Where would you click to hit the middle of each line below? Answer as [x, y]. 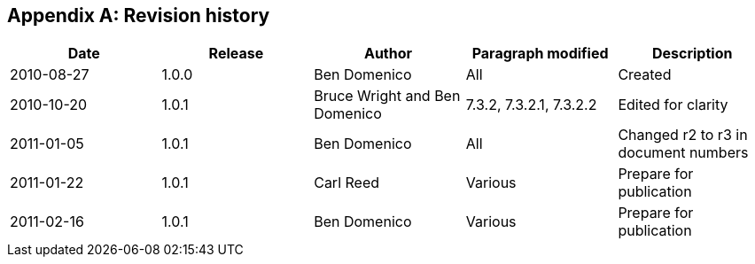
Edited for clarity [673, 105]
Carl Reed [347, 183]
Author [388, 54]
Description [692, 54]
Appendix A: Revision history [139, 16]
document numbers [683, 153]
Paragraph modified [540, 54]
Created [645, 75]
